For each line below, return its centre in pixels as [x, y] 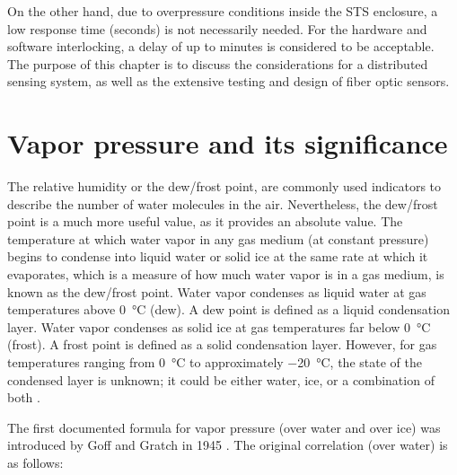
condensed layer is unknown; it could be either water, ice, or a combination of [221, 379]
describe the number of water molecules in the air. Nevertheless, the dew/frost [223, 203]
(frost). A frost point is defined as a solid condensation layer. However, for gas [222, 344]
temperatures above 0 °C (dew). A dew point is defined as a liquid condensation [228, 309]
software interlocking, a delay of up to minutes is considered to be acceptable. [221, 46]
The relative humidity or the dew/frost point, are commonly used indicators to [224, 186]
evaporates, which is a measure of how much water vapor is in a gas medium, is [226, 274]
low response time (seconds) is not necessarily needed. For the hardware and [217, 28]
